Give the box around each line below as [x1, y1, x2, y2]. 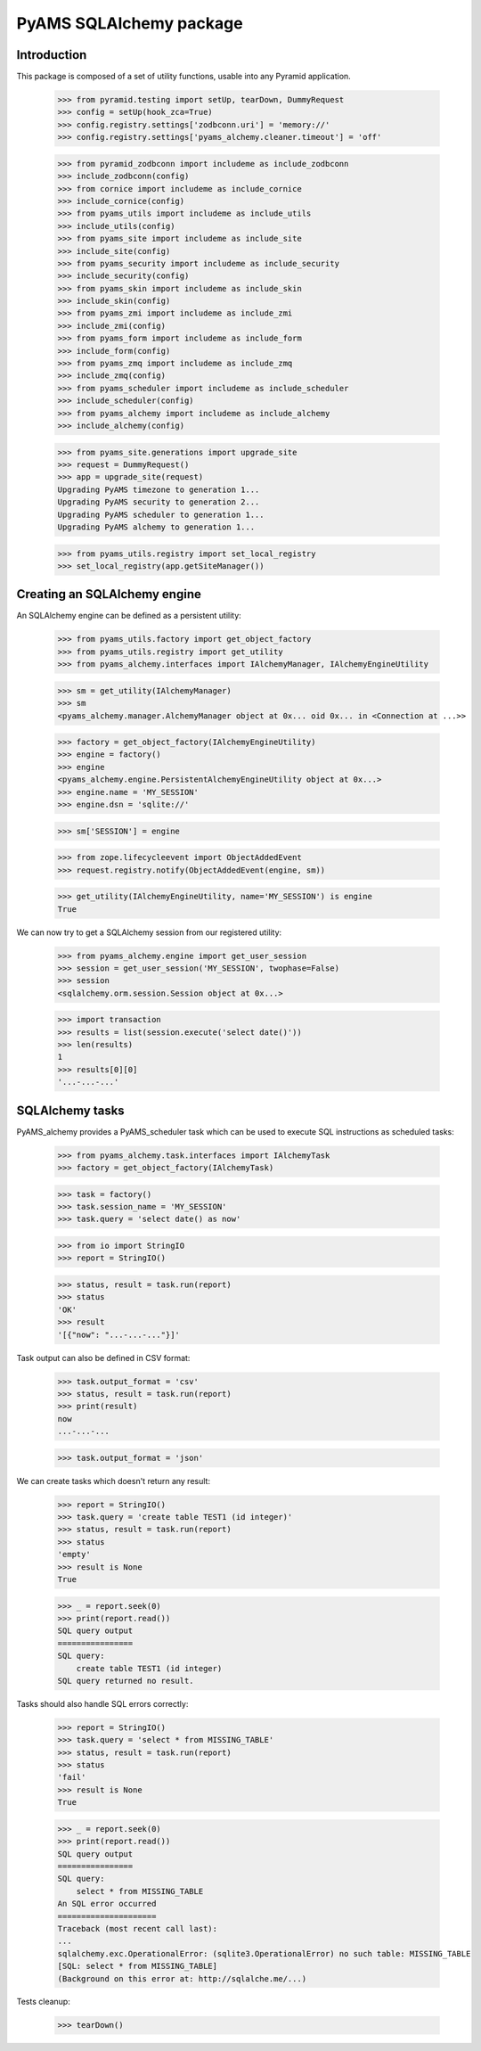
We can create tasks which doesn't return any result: [16, 1475, 211, 1486]
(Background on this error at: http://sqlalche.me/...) [57, 1973, 307, 1983]
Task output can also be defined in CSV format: [16, 1352, 191, 1363]
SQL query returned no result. [57, 1676, 195, 1686]
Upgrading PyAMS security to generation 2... [57, 497, 260, 507]
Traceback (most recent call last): [57, 1924, 218, 1933]
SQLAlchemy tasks [16, 1103, 125, 1118]
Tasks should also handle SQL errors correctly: [16, 1698, 189, 1709]
